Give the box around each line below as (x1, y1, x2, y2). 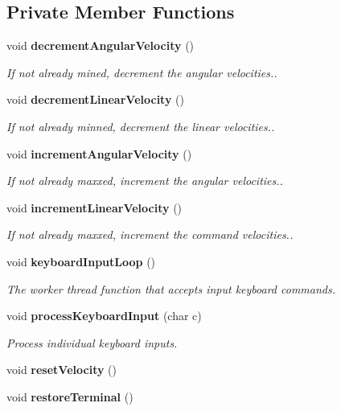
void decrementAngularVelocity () (6, 37, 195, 54)
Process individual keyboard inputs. (6, 334, 178, 351)
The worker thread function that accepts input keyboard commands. (6, 280, 335, 297)
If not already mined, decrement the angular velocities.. (6, 64, 277, 80)
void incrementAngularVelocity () (6, 145, 192, 162)
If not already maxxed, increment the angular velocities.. (6, 172, 283, 189)
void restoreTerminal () (6, 388, 134, 405)
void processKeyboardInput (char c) (6, 307, 202, 324)
